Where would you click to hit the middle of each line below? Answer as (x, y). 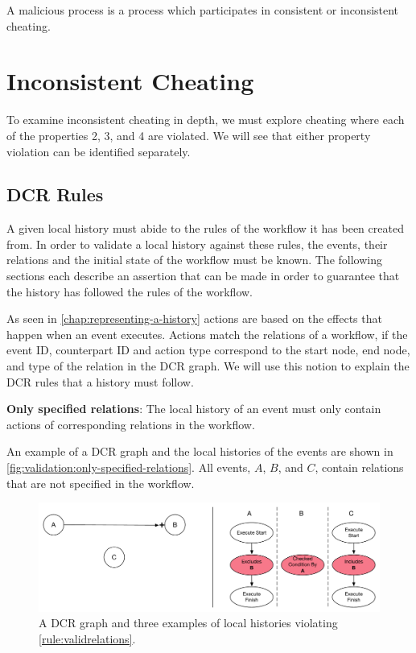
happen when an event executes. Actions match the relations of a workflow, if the (207, 334)
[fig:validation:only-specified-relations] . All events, (129, 467)
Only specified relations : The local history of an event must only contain (194, 409)
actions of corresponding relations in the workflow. (131, 424)
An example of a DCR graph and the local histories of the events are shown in (200, 451)
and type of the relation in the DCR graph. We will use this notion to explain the (208, 366)
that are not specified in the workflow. (101, 483)
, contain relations (359, 467)
